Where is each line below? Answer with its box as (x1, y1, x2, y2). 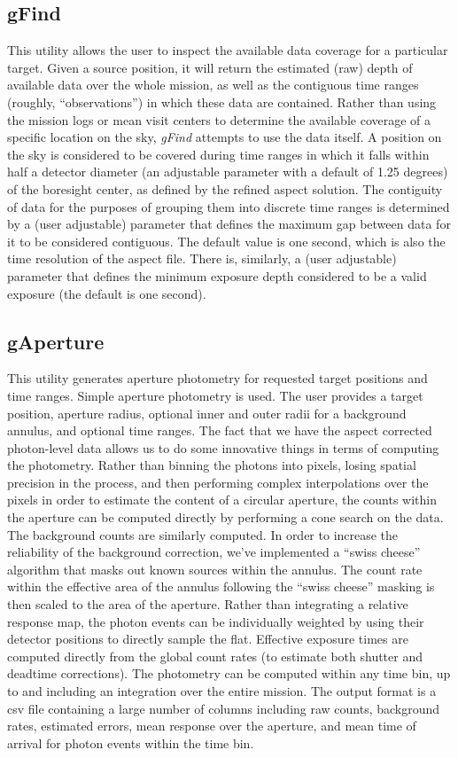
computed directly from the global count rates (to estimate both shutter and (7, 646, 423, 665)
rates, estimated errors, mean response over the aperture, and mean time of (7, 716, 416, 735)
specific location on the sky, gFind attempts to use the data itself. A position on (7, 128, 442, 146)
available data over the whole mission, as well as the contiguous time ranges (7, 75, 419, 94)
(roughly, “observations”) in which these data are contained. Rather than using (7, 92, 437, 111)
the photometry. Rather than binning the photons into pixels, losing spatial (7, 456, 416, 474)
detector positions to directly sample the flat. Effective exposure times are (7, 629, 408, 648)
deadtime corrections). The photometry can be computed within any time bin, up (7, 664, 451, 683)
